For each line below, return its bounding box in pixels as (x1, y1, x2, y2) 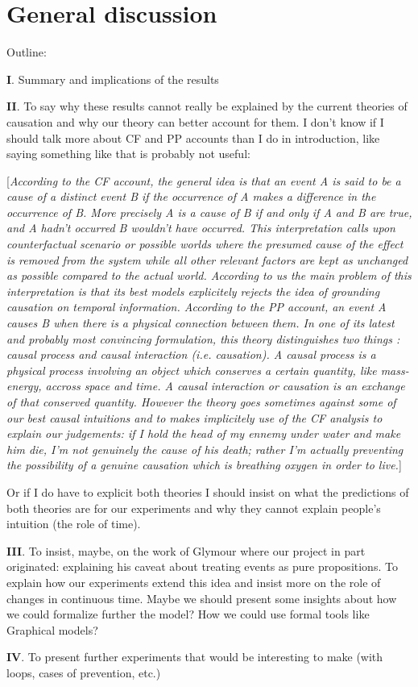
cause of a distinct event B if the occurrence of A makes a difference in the (6, 188, 376, 205)
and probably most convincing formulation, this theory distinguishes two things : (6, 330, 400, 347)
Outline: (6, 44, 47, 60)
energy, (6, 377, 42, 394)
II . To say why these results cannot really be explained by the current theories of (6, 98, 408, 114)
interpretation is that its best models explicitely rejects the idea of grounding (6, 282, 380, 299)
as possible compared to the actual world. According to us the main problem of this (6, 267, 412, 284)
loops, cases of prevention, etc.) (6, 664, 161, 681)
